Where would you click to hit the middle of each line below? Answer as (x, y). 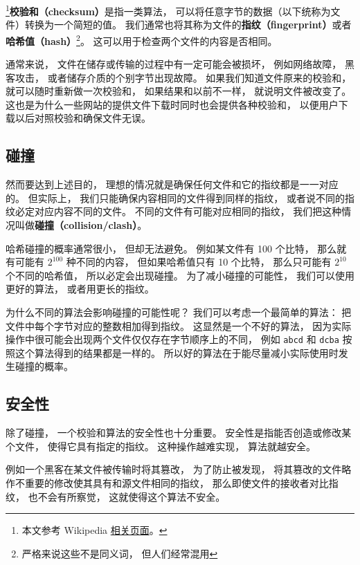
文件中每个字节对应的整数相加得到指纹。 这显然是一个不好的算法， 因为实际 (179, 325)
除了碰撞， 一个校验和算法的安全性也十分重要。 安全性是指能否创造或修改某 (179, 433)
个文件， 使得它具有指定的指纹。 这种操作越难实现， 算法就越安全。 (161, 446)
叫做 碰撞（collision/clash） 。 (81, 225)
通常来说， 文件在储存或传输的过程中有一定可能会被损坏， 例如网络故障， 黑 (180, 64)
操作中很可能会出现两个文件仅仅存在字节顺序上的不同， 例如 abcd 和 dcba (172, 339)
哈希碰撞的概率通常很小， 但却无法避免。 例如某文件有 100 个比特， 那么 (171, 248)
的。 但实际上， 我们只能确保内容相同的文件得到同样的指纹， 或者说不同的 (175, 197)
